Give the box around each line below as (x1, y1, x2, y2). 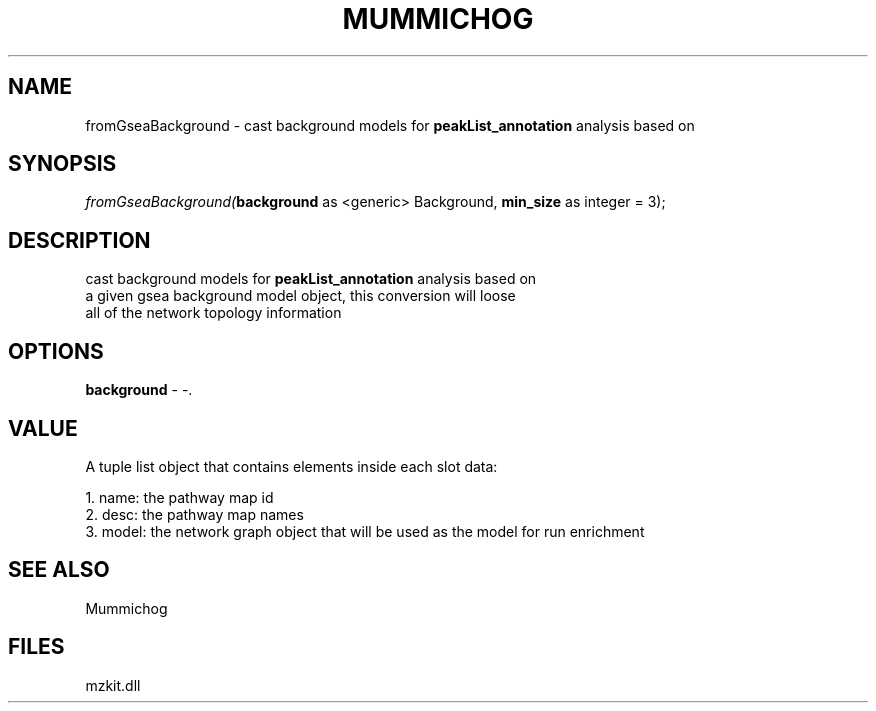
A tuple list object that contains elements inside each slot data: (85, 457, 498, 475)
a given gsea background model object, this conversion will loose (85, 287, 516, 305)
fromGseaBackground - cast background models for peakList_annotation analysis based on (85, 116, 695, 134)
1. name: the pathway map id (85, 488, 274, 506)
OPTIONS (8, 338, 104, 364)
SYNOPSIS (8, 151, 117, 177)
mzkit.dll (85, 676, 141, 694)
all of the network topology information (85, 304, 342, 322)
